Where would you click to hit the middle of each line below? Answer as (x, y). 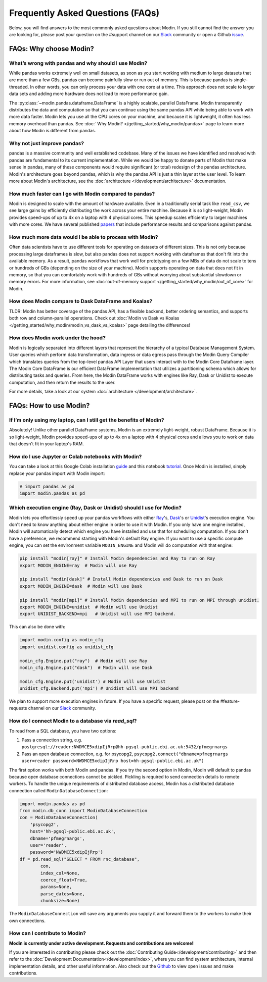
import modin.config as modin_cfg (61, 640)
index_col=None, (60, 873)
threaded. (19, 87)
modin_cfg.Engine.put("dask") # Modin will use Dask (86, 668)
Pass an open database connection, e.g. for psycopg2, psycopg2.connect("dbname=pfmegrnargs (125, 754)
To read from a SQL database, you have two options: (63, 731)
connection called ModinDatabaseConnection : (59, 790)
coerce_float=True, (64, 880)
